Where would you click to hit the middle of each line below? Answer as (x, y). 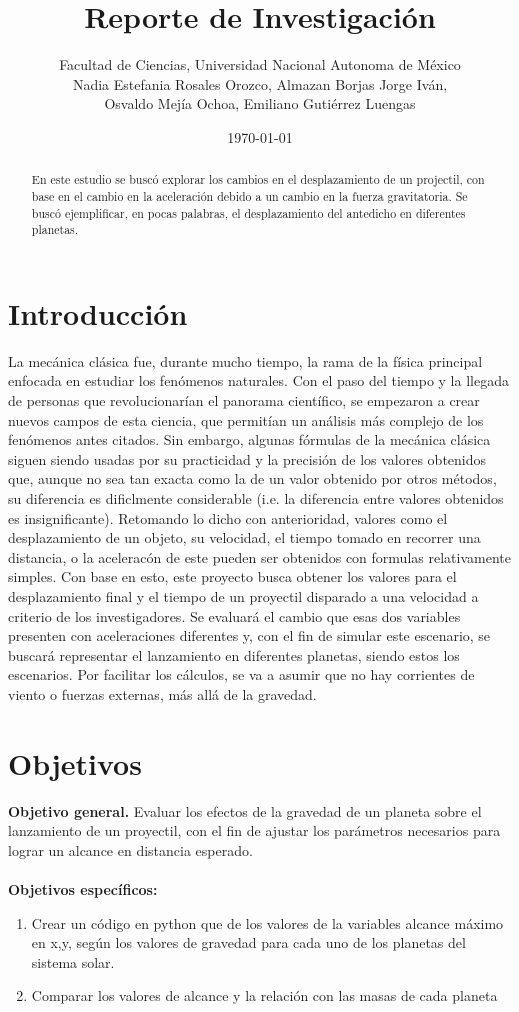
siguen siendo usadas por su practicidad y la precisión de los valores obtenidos (247, 458)
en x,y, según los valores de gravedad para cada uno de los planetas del (248, 942)
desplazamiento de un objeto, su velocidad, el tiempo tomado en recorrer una (244, 537)
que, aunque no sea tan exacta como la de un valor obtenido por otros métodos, (252, 478)
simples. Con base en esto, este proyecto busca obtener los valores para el (232, 576)
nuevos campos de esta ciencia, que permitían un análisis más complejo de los (246, 419)
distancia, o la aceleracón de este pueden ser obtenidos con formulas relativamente (259, 556)
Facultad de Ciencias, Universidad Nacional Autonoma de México (260, 64)
